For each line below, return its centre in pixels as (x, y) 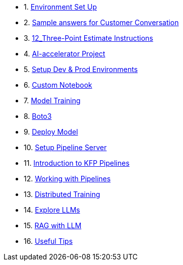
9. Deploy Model (51, 132)
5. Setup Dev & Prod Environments (81, 69)
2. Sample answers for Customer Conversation (101, 22)
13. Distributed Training (62, 194)
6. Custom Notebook (58, 85)
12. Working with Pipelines (67, 179)
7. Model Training (52, 101)
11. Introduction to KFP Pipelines (77, 163)
